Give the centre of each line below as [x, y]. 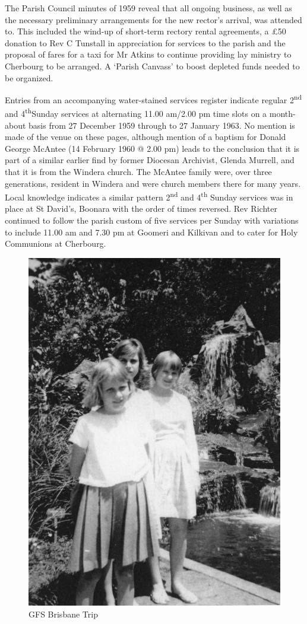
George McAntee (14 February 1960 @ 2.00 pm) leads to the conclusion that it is [152, 148]
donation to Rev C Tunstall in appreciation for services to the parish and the [145, 42]
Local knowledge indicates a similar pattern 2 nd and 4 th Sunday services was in [149, 196]
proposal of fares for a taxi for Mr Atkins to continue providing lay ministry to [148, 54]
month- [282, 114]
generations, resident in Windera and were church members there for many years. [153, 183]
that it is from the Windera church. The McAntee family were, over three [138, 172]
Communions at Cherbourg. [56, 243]
